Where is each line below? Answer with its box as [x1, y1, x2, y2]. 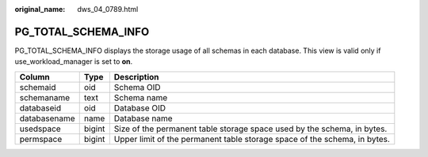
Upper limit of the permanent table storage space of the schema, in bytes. [113, 133, 390, 144]
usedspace [19, 123, 61, 134]
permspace [19, 133, 63, 144]
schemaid [19, 81, 56, 92]
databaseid [19, 103, 62, 114]
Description [113, 71, 159, 82]
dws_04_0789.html [77, 5, 139, 13]
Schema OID [113, 81, 162, 92]
